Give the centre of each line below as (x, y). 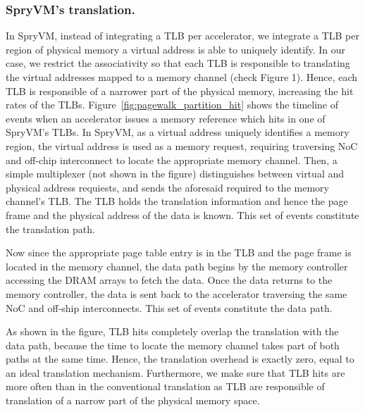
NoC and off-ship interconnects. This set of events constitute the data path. (169, 307)
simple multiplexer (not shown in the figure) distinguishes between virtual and (175, 174)
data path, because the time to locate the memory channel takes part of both (173, 345)
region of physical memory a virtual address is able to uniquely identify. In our (175, 49)
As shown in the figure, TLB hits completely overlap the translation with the (172, 331)
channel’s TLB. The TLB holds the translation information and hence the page (177, 201)
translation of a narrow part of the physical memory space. (133, 400)
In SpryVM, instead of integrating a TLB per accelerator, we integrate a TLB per (182, 36)
